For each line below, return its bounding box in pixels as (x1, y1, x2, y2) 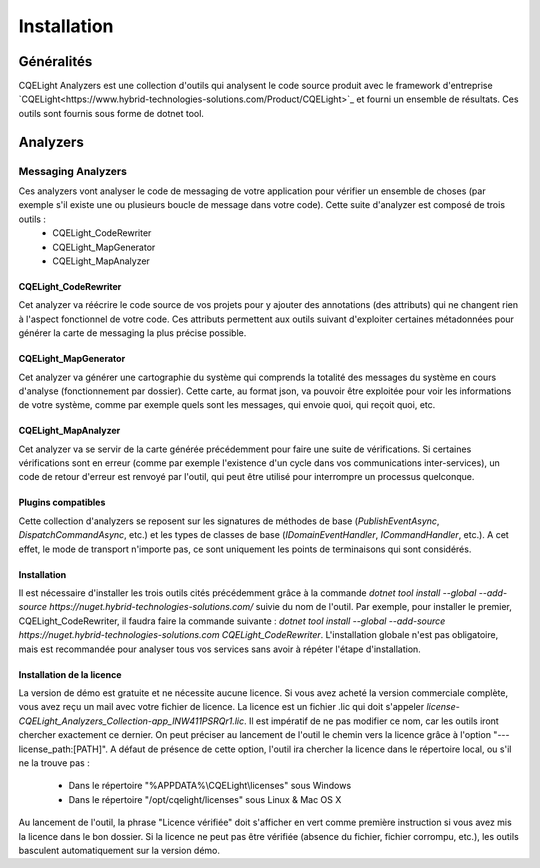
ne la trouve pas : (18, 756, 90, 769)
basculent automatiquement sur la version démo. (18, 844, 220, 856)
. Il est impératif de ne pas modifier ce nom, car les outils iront (243, 715, 499, 727)
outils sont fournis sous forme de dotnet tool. (18, 107, 205, 119)
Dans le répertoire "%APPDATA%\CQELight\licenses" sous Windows (68, 780, 352, 792)
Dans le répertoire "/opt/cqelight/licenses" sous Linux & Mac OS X (68, 793, 342, 805)
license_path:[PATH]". (18, 743, 109, 755)
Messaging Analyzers (18, 164, 127, 178)
